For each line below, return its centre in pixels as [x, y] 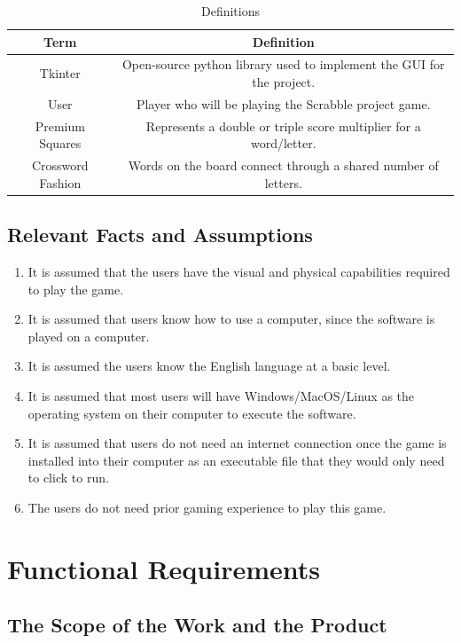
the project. [284, 82]
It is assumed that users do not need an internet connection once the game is [237, 443]
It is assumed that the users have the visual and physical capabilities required [239, 272]
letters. [283, 182]
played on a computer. [89, 336]
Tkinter [60, 73]
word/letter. [283, 143]
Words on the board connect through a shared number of [283, 165]
